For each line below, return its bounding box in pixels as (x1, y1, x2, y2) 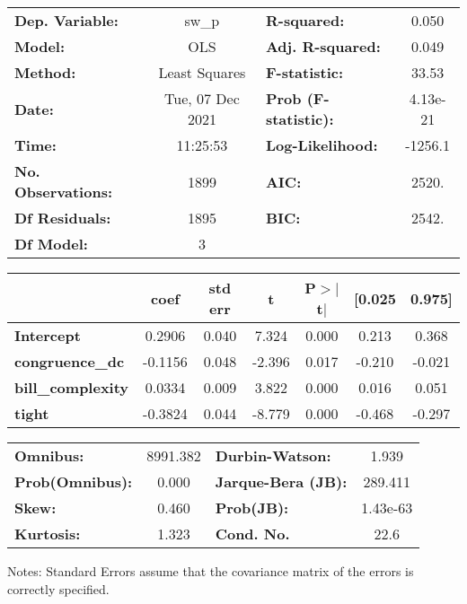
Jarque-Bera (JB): (215, 471, 348, 492)
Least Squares (158, 62, 246, 83)
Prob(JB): (215, 497, 289, 518)
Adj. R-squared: (265, 36, 381, 57)
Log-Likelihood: (265, 135, 378, 155)
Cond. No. (215, 523, 290, 544)
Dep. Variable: (14, 10, 119, 31)
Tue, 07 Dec (164, 88, 240, 109)
